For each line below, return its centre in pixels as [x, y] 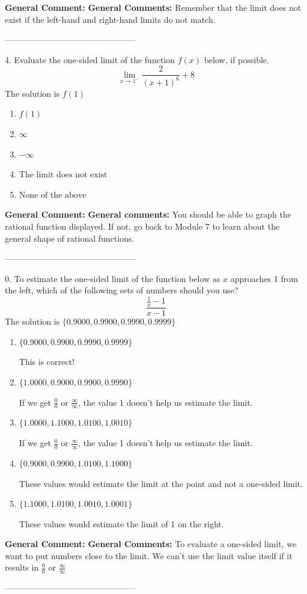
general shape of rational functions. [70, 238]
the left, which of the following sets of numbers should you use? [122, 290]
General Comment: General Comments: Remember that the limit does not [153, 7]
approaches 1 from [264, 278]
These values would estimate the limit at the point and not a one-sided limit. [161, 483]
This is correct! [47, 362]
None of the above [53, 195]
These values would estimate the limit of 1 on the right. [121, 523]
